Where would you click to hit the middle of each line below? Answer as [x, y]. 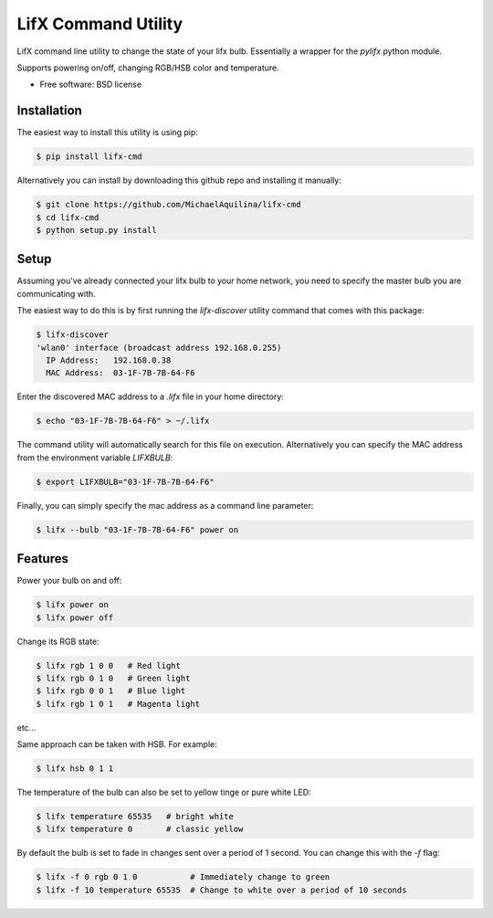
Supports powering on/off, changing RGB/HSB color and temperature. [148, 68]
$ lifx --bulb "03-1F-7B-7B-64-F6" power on [137, 529]
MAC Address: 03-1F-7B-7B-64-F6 [121, 373]
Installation [49, 111]
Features [42, 559]
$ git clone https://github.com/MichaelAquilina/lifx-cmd [168, 205]
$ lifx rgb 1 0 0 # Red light [109, 665]
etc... [26, 727]
